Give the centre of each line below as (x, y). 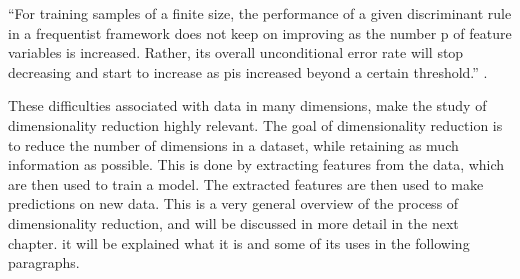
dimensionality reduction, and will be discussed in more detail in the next (233, 222)
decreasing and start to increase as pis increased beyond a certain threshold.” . (248, 71)
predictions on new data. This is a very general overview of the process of (233, 203)
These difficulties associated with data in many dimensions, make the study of (247, 105)
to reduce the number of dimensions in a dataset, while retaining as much (233, 144)
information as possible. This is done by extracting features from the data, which (256, 164)
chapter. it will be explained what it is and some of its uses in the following (239, 242)
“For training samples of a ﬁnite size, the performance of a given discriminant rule (260, 13)
